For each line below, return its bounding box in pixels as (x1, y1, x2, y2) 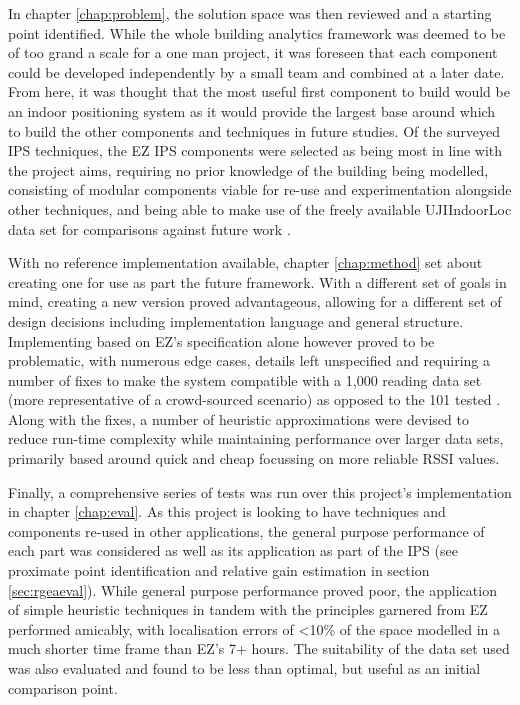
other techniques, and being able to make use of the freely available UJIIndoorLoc (8, 198, 512, 219)
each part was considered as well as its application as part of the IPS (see (8, 540, 458, 561)
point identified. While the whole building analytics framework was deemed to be (8, 22, 506, 43)
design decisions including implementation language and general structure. (8, 310, 464, 331)
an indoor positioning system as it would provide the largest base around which (8, 100, 496, 121)
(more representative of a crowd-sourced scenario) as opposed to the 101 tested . (8, 389, 501, 410)
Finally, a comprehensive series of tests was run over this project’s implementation (8, 481, 512, 502)
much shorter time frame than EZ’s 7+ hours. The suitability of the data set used (8, 638, 510, 659)
